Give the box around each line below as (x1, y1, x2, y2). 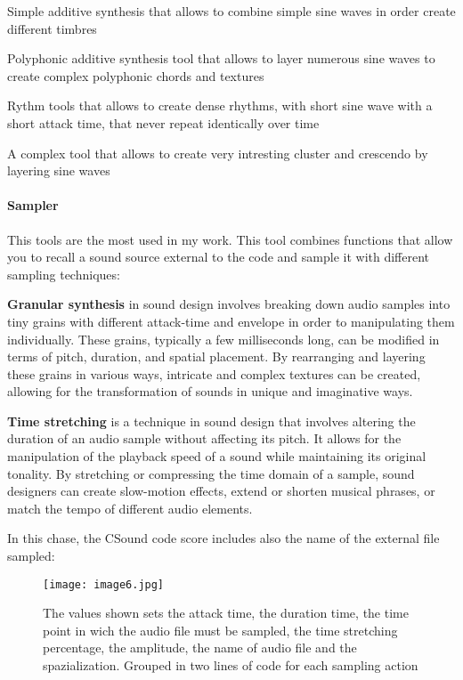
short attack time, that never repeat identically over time (7, 113, 320, 132)
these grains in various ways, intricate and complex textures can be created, (7, 364, 421, 383)
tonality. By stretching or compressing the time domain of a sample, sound (7, 464, 415, 482)
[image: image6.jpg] (43, 578, 165, 591)
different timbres (7, 19, 97, 37)
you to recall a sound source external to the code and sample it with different (7, 247, 430, 266)
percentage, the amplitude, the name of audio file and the (43, 638, 357, 657)
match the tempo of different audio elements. (7, 498, 253, 517)
